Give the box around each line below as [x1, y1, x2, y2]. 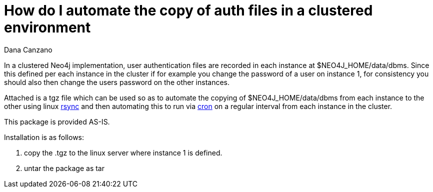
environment [4, 19, 91, 36]
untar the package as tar [24, 163, 104, 172]
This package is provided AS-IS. [4, 117, 110, 126]
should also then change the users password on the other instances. [4, 77, 230, 86]
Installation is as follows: [4, 132, 84, 141]
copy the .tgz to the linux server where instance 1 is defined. [24, 148, 222, 157]
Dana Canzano [4, 45, 52, 54]
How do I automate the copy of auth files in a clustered [4, 2, 373, 19]
